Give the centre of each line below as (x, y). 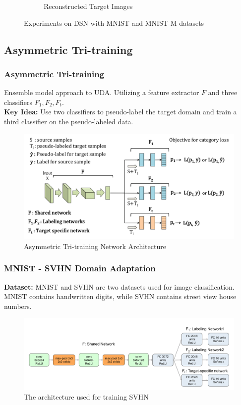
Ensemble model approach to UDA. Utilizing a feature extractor (102, 92)
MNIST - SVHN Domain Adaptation (80, 268)
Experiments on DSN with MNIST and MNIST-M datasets (114, 23)
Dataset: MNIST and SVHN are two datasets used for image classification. (119, 286)
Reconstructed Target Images (88, 6)
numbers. (18, 306)
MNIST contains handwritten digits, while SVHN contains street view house (120, 296)
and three (223, 92)
